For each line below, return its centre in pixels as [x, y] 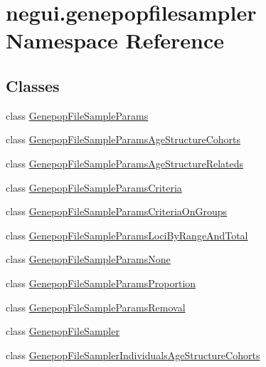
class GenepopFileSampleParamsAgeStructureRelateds [125, 163]
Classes [33, 85]
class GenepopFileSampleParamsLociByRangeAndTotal [127, 235]
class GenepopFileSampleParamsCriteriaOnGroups [117, 211]
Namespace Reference [115, 40]
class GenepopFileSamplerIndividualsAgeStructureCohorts [133, 355]
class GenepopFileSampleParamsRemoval [96, 307]
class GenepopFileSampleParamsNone [88, 259]
